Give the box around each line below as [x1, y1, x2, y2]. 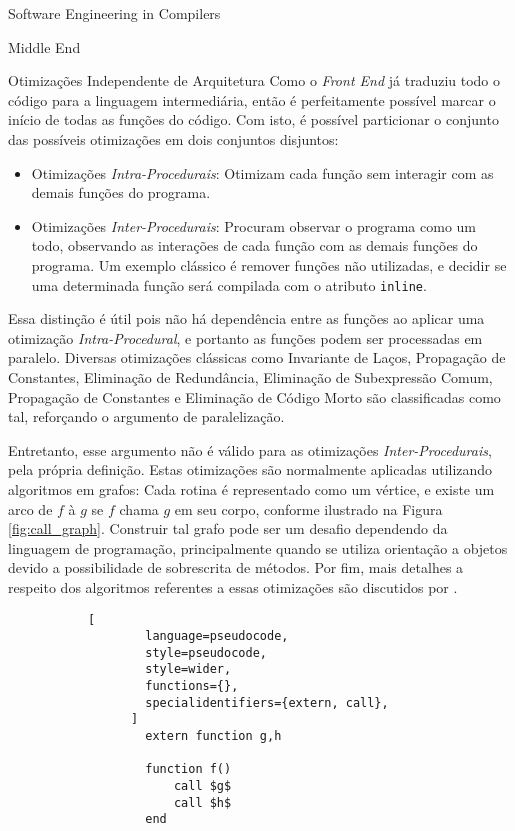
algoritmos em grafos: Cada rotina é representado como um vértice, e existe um [8, 478, 495, 499]
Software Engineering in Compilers [8, 3, 221, 23]
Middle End [8, 36, 81, 57]
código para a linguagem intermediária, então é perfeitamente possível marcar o [8, 89, 496, 110]
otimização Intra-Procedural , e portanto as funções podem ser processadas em [8, 327, 483, 348]
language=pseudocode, [145, 629, 289, 644]
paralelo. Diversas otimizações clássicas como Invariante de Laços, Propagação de [8, 347, 506, 368]
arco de [8, 498, 53, 519]
